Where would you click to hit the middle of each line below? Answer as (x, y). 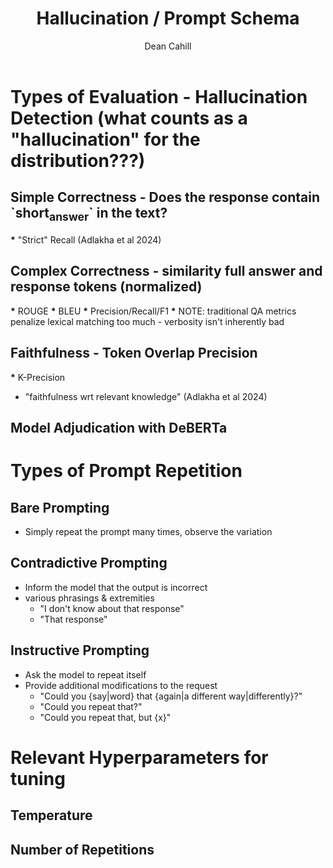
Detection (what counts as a (129, 118)
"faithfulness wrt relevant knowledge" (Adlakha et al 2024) (146, 396)
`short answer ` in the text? (89, 214)
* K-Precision (38, 377)
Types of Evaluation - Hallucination (159, 96)
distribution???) (78, 160)
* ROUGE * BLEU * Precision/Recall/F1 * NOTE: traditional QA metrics (153, 311)
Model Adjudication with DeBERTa (119, 427)
